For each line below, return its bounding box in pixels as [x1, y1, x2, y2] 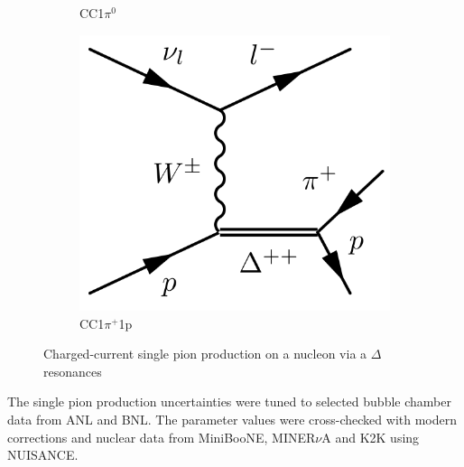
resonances [43, 361, 102, 380]
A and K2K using [321, 427, 420, 446]
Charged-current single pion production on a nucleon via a [43, 344, 367, 363]
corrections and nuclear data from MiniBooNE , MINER [7, 427, 316, 446]
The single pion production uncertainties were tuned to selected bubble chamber [7, 392, 451, 411]
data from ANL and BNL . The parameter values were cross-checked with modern [7, 409, 457, 428]
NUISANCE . [7, 445, 79, 464]
